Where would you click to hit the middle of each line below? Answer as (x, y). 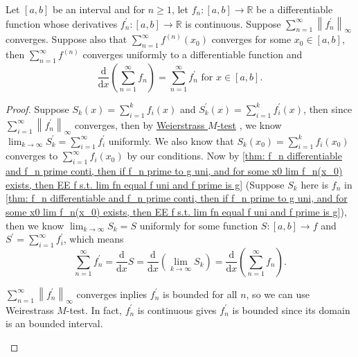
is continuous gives (177, 310)
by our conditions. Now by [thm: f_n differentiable (234, 156)
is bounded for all (200, 294)
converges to (32, 156)
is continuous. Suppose (233, 23)
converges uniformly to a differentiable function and (193, 54)
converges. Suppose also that (66, 39)
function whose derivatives (62, 23)
